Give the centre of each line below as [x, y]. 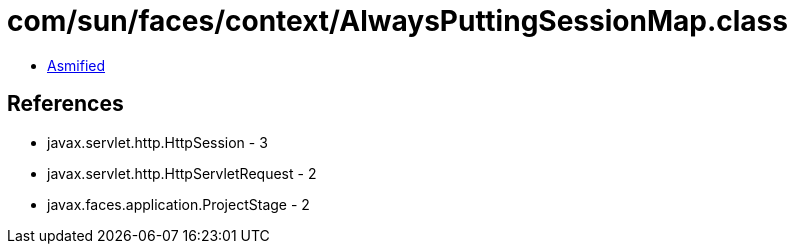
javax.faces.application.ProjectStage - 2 [178, 204]
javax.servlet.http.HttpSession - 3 [157, 142]
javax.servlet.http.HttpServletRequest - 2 [182, 173]
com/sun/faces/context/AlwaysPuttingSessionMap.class [397, 21]
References [65, 104]
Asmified [76, 65]
